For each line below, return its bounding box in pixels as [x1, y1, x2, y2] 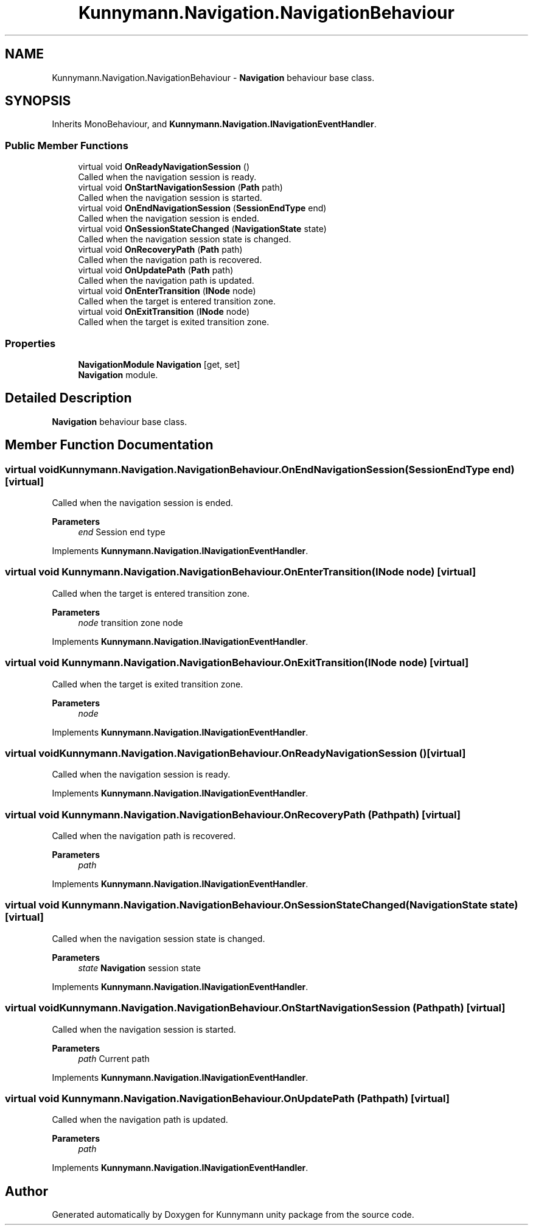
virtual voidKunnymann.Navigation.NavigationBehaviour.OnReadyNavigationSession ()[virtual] [5, 747, 466, 759]
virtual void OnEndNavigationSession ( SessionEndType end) [78, 203, 327, 214]
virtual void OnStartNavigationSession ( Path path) [78, 182, 283, 193]
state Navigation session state [78, 962, 201, 973]
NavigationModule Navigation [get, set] [78, 359, 240, 370]
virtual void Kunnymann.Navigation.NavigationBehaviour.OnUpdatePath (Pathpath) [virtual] [5, 1092, 450, 1105]
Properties [5, 337, 56, 350]
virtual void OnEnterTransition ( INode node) [78, 286, 256, 297]
